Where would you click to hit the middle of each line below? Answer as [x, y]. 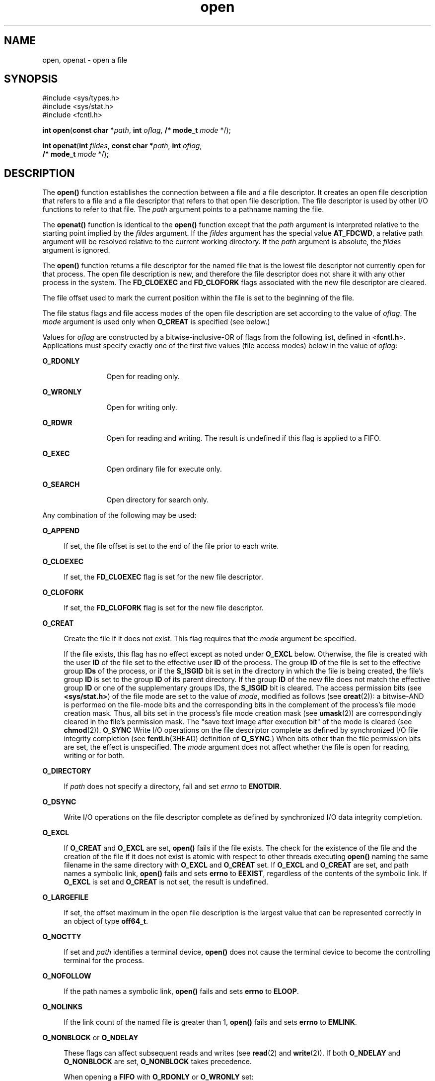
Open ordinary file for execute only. [164, 469]
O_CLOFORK [63, 592]
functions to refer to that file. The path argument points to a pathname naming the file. [183, 209]
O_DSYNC [59, 802]
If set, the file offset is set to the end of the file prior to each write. [171, 546]
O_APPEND [61, 531]
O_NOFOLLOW [67, 976]
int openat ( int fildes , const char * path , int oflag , [122, 146]
